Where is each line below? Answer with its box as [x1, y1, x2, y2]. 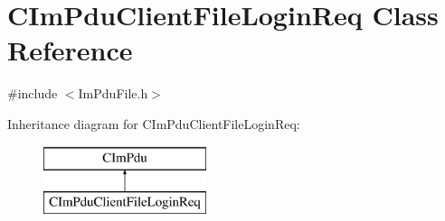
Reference [7, 32, 133, 69]
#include [7, 84, 58, 103]
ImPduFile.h [78, 84, 148, 103]
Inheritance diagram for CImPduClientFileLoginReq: [7, 114, 300, 133]
